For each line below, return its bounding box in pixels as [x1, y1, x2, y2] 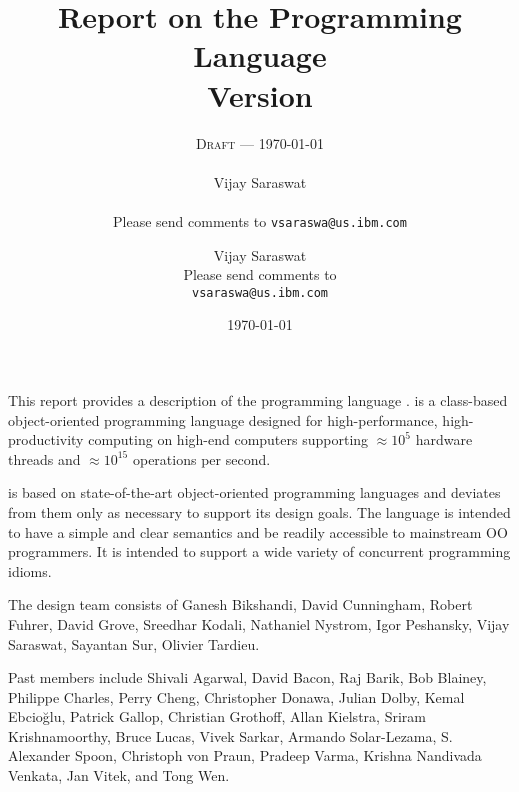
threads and [8, 448, 81, 469]
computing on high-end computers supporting [88, 429, 369, 450]
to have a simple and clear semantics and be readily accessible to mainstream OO [8, 521, 508, 542]
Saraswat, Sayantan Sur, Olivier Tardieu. [8, 633, 260, 654]
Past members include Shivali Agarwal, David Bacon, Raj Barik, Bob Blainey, [8, 667, 487, 688]
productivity [8, 429, 84, 450]
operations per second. [132, 448, 271, 469]
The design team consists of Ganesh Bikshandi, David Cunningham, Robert [8, 594, 473, 615]
